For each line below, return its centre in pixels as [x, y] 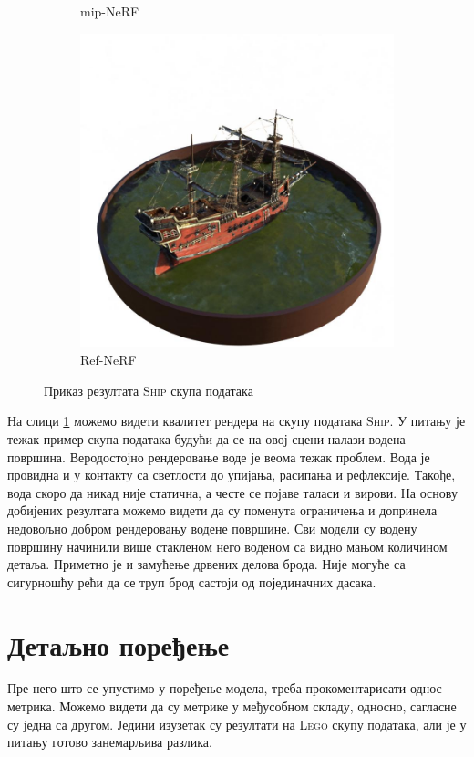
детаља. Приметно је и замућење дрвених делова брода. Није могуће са [206, 564]
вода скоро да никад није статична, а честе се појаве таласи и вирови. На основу [232, 492]
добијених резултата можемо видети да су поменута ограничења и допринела [222, 510]
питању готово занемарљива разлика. [110, 742]
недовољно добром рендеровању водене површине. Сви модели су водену [212, 528]
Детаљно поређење [118, 644]
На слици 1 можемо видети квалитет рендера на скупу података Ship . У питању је [237, 421]
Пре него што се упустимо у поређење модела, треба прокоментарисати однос [225, 688]
